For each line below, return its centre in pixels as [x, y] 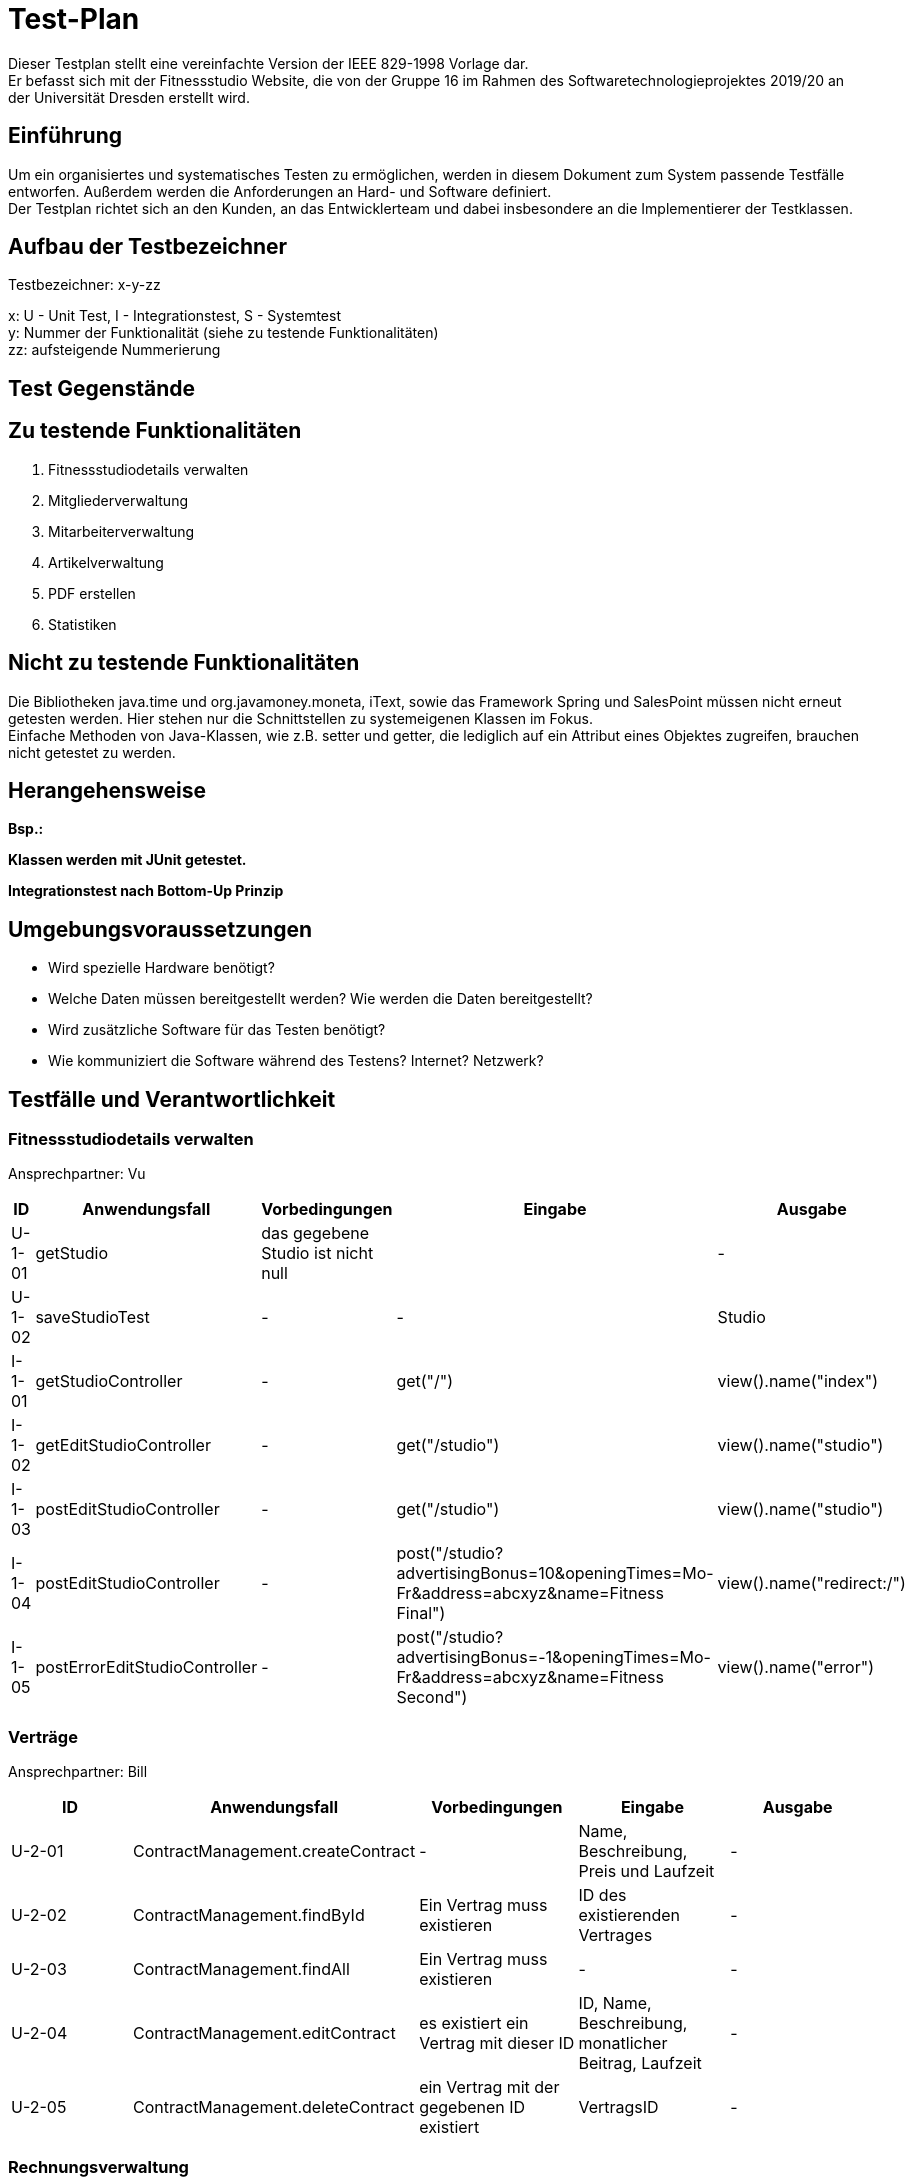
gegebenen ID [472, 2107]
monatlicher [623, 2043]
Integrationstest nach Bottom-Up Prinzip [146, 891]
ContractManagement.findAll [241, 1969]
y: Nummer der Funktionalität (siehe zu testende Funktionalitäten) [223, 333]
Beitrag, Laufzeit [640, 2063]
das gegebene [315, 1233]
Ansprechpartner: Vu [77, 1174]
